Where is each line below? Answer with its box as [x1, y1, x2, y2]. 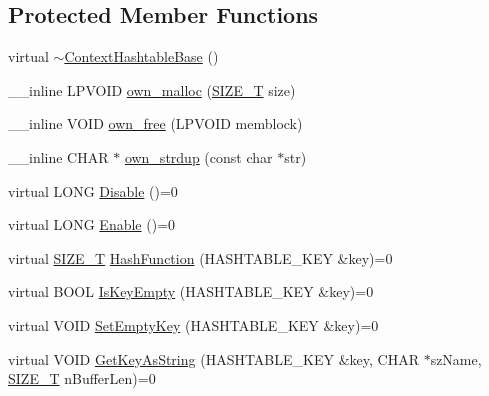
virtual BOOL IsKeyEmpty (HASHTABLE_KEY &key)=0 [8, 281, 374, 302]
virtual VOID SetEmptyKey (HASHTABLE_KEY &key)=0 [8, 314, 379, 335]
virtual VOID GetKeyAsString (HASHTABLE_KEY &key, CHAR [8, 348, 419, 369]
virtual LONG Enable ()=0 [8, 214, 176, 235]
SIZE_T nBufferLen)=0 [8, 368, 156, 389]
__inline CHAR [8, 146, 109, 167]
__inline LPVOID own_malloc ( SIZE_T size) [8, 79, 296, 100]
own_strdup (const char [124, 146, 273, 167]
